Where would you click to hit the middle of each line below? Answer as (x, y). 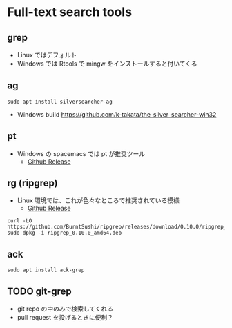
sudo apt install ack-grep (46, 270)
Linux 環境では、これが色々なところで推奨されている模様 (98, 200)
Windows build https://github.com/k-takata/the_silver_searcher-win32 (117, 114)
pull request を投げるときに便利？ (65, 318)
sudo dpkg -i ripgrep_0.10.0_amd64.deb (65, 233)
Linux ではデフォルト (47, 55)
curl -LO (20, 221)
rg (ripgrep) (32, 183)
